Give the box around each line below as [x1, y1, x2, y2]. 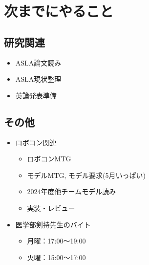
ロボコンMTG [27, 154, 71, 164]
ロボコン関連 [15, 137, 57, 147]
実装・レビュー [27, 202, 75, 213]
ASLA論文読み [15, 57, 62, 67]
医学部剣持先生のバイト [15, 219, 91, 229]
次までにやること [4, 1, 114, 21]
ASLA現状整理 [15, 74, 62, 84]
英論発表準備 [15, 90, 57, 100]
